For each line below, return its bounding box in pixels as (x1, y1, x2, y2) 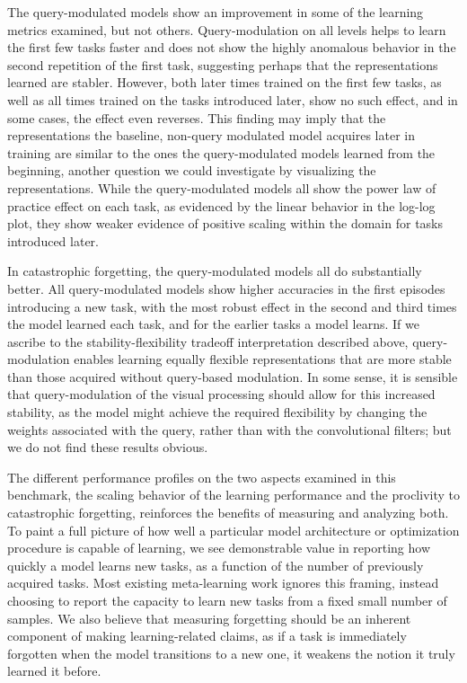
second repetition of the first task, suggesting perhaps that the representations (7, 55, 438, 74)
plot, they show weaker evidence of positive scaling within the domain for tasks (7, 214, 444, 233)
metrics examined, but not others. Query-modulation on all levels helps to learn (7, 20, 446, 39)
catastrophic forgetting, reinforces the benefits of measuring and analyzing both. (7, 503, 449, 522)
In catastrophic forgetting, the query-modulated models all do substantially (7, 262, 422, 280)
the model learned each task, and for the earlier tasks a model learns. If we (7, 315, 419, 333)
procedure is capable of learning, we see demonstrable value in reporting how (7, 538, 431, 557)
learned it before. (7, 661, 101, 680)
